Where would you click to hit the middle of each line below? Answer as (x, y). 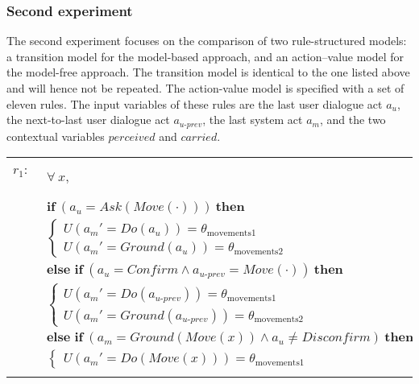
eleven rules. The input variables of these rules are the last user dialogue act (195, 103)
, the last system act (253, 120)
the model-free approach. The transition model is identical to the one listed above (208, 72)
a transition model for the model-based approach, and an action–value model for (205, 56)
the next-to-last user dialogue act (88, 120)
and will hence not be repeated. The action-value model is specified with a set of (205, 88)
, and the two (353, 120)
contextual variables (56, 136)
